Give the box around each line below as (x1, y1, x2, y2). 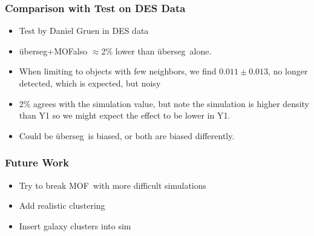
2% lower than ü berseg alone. (101, 44, 212, 57)
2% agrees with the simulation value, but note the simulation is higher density (19, 97, 309, 110)
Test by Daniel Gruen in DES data (19, 24, 149, 37)
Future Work (5, 155, 70, 170)
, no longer (268, 65, 308, 77)
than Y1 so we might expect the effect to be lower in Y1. (19, 109, 231, 122)
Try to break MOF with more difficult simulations (19, 179, 207, 191)
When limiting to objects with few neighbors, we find (19, 65, 217, 77)
